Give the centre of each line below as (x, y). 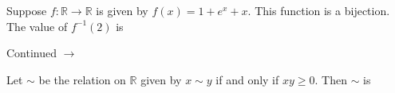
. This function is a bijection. (319, 10)
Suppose (27, 10)
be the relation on (82, 79)
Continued (32, 53)
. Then (331, 79)
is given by (122, 10)
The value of (37, 26)
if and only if (247, 79)
